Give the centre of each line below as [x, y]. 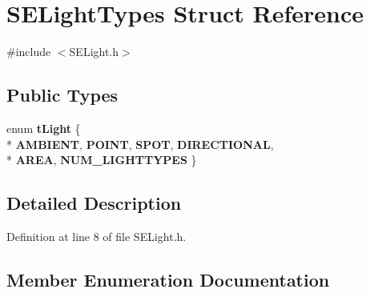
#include [29, 52]
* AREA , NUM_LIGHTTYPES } [102, 160]
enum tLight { [44, 128]
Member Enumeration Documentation [168, 279]
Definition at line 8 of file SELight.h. [97, 236]
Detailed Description [94, 203]
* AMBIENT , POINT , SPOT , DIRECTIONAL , [140, 144]
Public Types [62, 95]
